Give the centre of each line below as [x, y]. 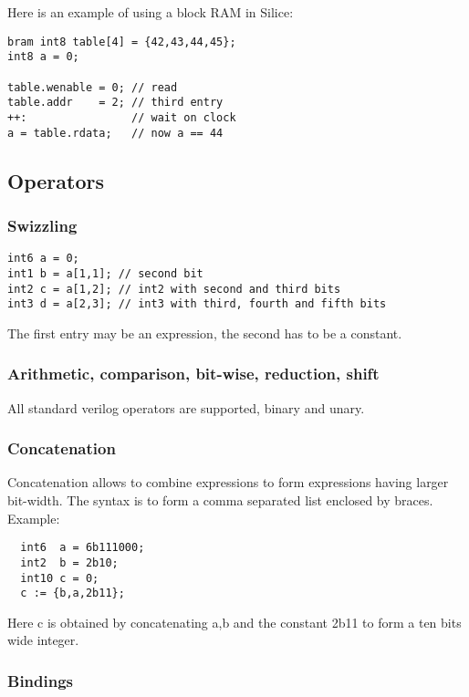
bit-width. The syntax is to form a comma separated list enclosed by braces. [220, 500]
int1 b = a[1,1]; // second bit [105, 273]
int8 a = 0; [43, 57]
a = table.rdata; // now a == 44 [115, 133]
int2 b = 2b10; [69, 562]
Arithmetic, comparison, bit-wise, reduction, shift [193, 374]
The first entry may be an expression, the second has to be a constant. [205, 333]
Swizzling [42, 225]
